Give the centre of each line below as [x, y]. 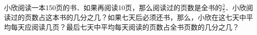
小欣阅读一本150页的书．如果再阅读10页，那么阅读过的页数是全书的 [113, 7]
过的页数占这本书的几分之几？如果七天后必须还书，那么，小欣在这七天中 [128, 17]
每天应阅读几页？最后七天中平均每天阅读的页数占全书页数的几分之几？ [125, 26]
